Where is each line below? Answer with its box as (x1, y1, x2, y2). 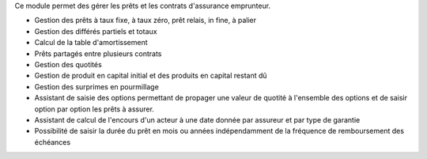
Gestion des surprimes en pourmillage (34, 81, 160, 91)
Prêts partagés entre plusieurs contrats (34, 48, 162, 59)
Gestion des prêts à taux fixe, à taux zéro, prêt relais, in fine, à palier (34, 16, 257, 25)
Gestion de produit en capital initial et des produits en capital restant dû (34, 71, 268, 81)
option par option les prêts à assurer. (34, 104, 154, 114)
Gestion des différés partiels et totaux (34, 26, 157, 36)
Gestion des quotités (34, 59, 102, 69)
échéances (34, 137, 71, 146)
